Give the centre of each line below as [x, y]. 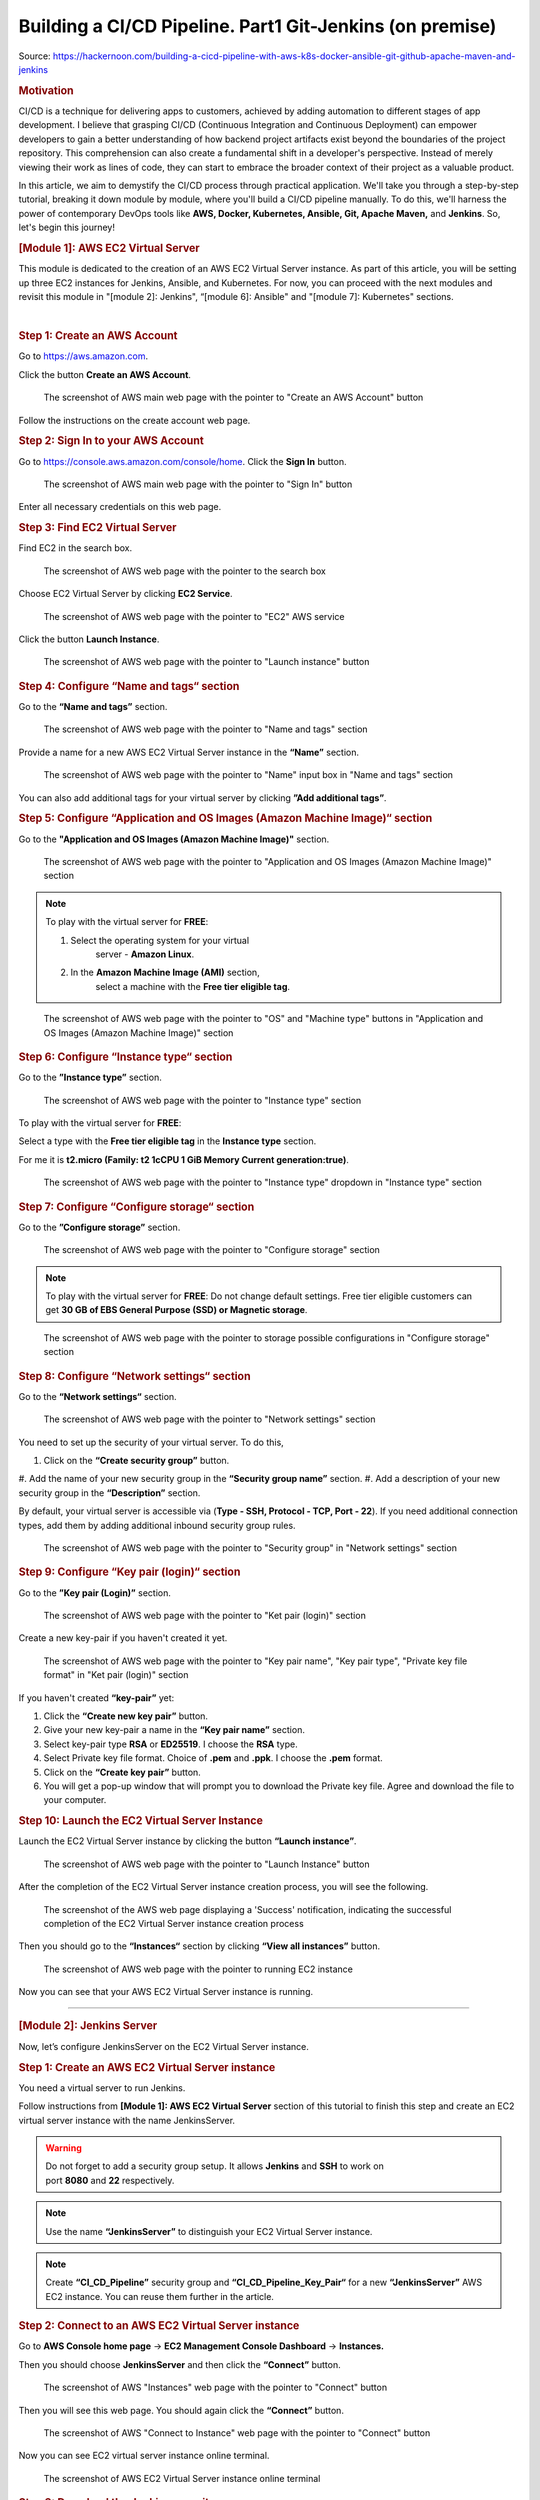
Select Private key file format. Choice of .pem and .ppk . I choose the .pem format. [213, 1758]
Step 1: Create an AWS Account [98, 336]
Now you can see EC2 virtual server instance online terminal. [144, 2456]
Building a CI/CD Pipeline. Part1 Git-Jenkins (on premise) [257, 26]
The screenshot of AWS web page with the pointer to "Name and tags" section [206, 729]
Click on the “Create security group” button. [136, 1460]
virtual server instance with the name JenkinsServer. [126, 2120]
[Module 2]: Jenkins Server [88, 2026]
